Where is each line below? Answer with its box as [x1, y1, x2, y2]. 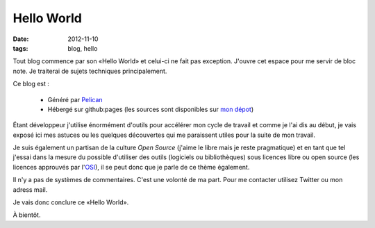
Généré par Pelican [47, 95, 103, 104]
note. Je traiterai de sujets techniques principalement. [12, 67, 167, 75]
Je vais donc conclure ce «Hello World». [12, 198, 129, 206]
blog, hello [67, 44, 98, 52]
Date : [12, 35, 29, 43]
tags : [12, 44, 28, 52]
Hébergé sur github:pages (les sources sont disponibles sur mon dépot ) [47, 105, 253, 113]
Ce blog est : [12, 80, 50, 88]
